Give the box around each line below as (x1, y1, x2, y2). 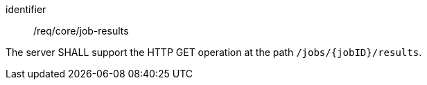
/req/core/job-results (33, 25, 129, 37)
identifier (6, 3, 46, 15)
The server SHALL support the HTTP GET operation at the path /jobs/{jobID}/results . (6, 46, 422, 58)
